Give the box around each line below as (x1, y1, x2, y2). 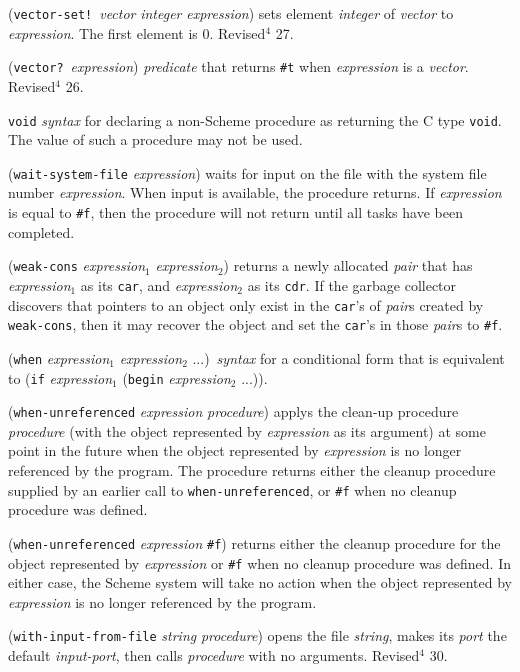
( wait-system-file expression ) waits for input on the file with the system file (8, 162, 487, 183)
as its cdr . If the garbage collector (247, 274, 457, 295)
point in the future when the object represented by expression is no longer (8, 440, 462, 461)
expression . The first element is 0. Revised (8, 22, 266, 43)
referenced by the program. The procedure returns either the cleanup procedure (8, 460, 496, 481)
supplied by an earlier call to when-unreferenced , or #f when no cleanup (8, 479, 457, 500)
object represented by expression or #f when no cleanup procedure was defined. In (8, 552, 512, 573)
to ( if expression (8, 367, 113, 388)
